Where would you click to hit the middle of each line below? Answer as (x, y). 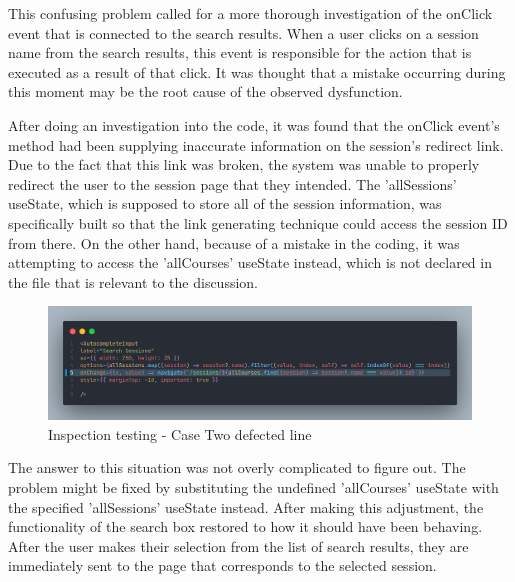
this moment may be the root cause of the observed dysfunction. (205, 91)
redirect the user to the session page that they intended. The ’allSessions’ (232, 183)
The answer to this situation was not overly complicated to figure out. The (237, 467)
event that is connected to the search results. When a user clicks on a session (243, 32)
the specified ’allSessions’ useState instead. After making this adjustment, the (246, 506)
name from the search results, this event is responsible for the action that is (240, 52)
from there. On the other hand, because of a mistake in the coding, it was (234, 242)
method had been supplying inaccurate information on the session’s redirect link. (256, 144)
